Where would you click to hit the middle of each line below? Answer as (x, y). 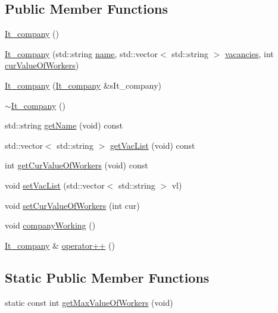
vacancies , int (249, 53)
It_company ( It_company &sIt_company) (83, 85)
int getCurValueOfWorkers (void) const (76, 165)
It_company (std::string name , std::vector (82, 53)
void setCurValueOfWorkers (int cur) (72, 205)
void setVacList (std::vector (55, 185)
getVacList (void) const (152, 145)
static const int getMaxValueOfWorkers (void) (89, 302)
